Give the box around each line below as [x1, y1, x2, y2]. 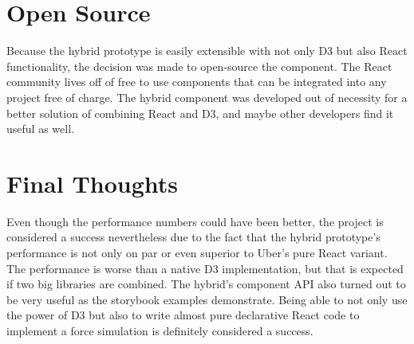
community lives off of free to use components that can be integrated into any [6, 73, 387, 90]
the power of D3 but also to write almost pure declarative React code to [6, 307, 360, 323]
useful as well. [6, 120, 74, 137]
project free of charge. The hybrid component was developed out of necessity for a [6, 88, 408, 105]
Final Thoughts [6, 166, 179, 199]
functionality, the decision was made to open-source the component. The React [6, 57, 392, 74]
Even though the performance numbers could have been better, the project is [6, 213, 384, 229]
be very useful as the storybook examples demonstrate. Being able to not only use [6, 291, 408, 307]
